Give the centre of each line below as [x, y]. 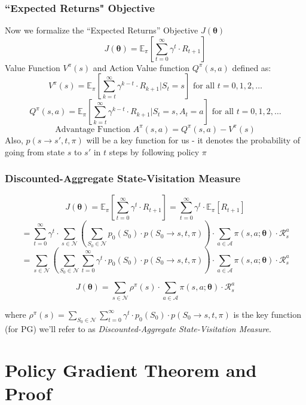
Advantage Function [93, 129]
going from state [35, 151]
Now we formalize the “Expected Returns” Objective [102, 30]
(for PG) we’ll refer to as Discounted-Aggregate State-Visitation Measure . [138, 328]
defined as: [252, 67]
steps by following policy [154, 151]
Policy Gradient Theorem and [131, 369]
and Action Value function [141, 67]
